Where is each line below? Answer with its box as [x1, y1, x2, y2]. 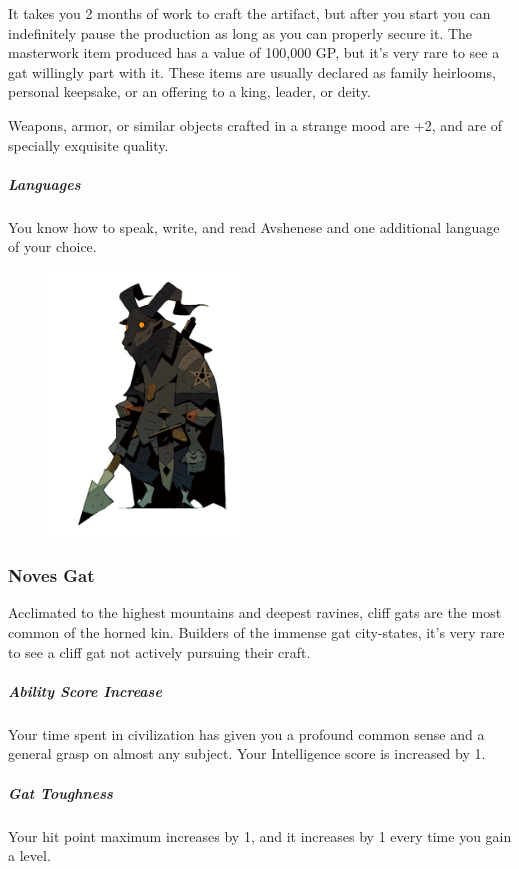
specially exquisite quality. [8, 134, 169, 155]
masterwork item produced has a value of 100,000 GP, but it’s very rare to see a [8, 42, 500, 63]
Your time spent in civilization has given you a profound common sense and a [8, 723, 485, 744]
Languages [8, 173, 81, 194]
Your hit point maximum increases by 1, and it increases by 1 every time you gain [8, 825, 512, 846]
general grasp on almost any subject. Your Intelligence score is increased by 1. [8, 743, 486, 764]
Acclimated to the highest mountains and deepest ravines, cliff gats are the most [8, 602, 502, 623]
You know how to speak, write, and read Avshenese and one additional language [8, 216, 500, 237]
